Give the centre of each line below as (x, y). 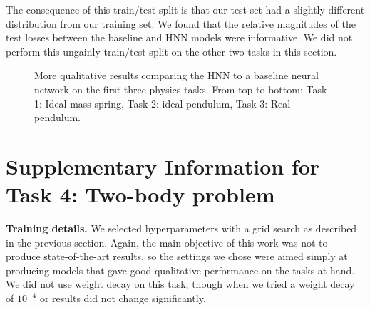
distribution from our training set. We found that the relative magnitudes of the (181, 23)
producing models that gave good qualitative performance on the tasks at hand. (180, 270)
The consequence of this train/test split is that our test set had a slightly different (185, 9)
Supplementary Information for (163, 166)
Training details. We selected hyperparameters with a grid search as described (181, 228)
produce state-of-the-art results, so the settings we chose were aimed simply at (177, 256)
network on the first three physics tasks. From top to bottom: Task (181, 89)
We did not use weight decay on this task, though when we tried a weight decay (180, 284)
